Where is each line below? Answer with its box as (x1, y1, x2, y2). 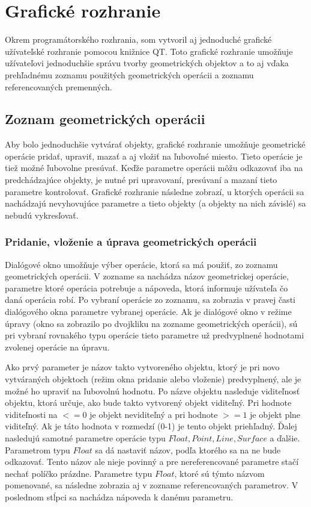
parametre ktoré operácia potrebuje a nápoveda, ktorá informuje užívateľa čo (5, 281, 288, 294)
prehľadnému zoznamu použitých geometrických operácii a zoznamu (5, 68, 254, 81)
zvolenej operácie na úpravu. (5, 340, 110, 353)
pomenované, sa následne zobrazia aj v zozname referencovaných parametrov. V (5, 479, 298, 491)
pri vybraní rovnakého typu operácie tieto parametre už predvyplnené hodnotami (5, 329, 304, 341)
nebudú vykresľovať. (5, 208, 79, 221)
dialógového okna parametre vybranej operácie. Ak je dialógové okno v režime (5, 305, 292, 318)
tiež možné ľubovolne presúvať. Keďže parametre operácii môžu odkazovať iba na (5, 161, 303, 174)
